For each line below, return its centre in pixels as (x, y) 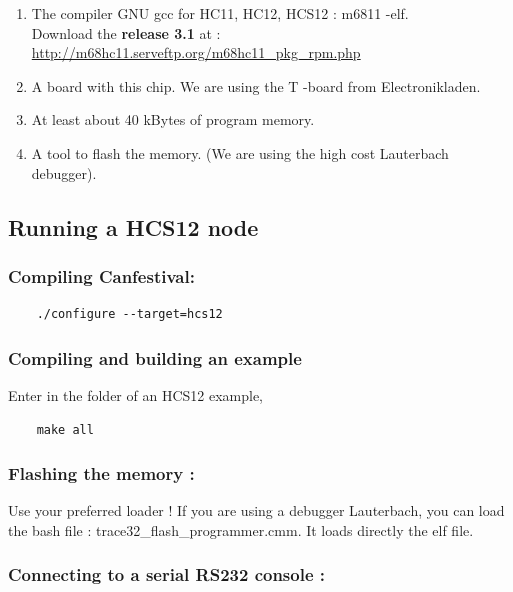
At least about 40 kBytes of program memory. (173, 119)
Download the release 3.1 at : (126, 32)
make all (65, 429)
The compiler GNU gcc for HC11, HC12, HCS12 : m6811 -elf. (220, 13)
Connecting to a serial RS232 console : (167, 574)
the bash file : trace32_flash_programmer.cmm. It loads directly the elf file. (241, 529)
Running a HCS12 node (133, 226)
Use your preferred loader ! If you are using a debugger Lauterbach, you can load (256, 510)
